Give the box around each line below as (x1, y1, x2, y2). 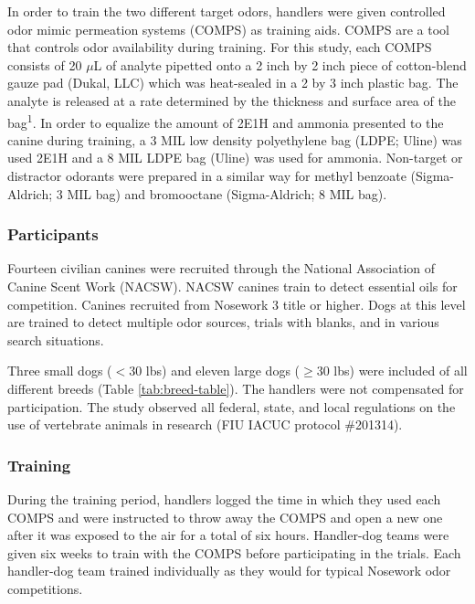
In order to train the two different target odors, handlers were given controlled (7, 2, 446, 20)
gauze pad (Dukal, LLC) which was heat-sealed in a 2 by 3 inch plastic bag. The (7, 73, 459, 92)
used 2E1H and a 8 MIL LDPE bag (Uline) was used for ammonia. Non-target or (7, 148, 463, 167)
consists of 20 (7, 55, 82, 74)
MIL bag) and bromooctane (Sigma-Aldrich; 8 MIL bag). (67, 184, 387, 203)
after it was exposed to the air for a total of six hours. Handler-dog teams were (7, 525, 449, 545)
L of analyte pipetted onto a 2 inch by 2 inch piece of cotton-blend (93, 55, 467, 74)
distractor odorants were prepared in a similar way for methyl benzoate (7, 166, 406, 185)
